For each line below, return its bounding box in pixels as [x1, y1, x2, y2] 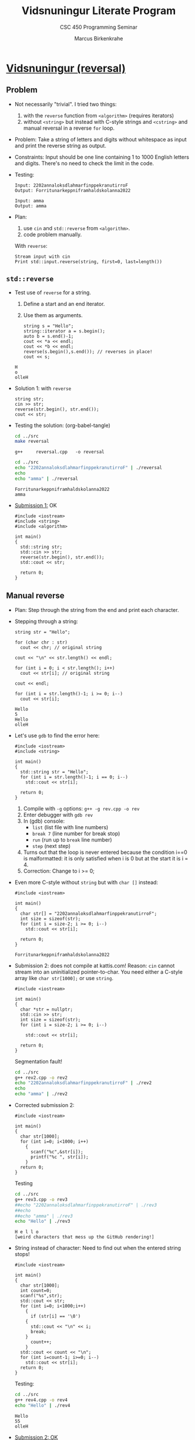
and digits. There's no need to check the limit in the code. [14, 160, 154, 167]
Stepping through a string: [14, 618, 78, 625]
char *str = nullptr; [20, 1006, 73, 1012]
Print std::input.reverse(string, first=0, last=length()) [14, 258, 163, 265]
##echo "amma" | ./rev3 [14, 1213, 73, 1219]
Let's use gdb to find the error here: [14, 732, 100, 739]
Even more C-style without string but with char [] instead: [14, 879, 159, 886]
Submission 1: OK [14, 502, 57, 509]
